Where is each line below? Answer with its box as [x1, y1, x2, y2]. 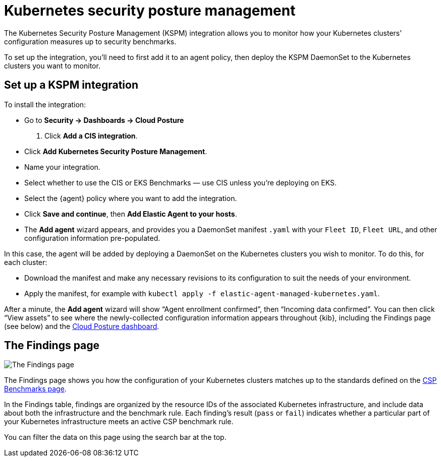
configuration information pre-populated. [24, 233, 160, 242]
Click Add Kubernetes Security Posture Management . [24, 147, 207, 156]
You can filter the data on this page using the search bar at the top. [4, 433, 227, 442]
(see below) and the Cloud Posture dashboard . [4, 321, 159, 331]
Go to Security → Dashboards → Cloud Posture [24, 115, 184, 124]
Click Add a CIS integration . [44, 131, 138, 140]
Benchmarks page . [4, 384, 67, 393]
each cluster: [4, 257, 47, 267]
